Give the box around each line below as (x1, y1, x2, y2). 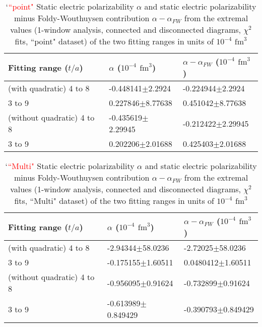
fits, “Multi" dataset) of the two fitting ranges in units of (14, 195, 214, 206)
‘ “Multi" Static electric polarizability (5, 160, 135, 172)
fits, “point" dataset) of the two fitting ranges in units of (15, 35, 214, 47)
